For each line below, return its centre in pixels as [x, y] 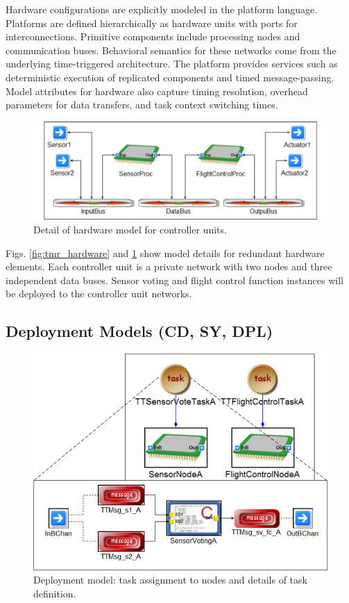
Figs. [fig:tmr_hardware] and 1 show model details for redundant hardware [165, 253]
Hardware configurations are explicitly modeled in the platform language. [162, 9]
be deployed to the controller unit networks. [99, 294]
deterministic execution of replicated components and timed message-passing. [170, 77]
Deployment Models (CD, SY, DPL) [139, 331]
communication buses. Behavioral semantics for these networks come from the [171, 50]
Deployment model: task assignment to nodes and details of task [170, 580]
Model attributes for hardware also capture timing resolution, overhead [157, 91]
